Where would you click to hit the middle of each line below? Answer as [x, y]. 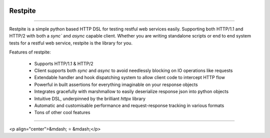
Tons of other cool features [62, 112]
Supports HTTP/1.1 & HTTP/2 [64, 63]
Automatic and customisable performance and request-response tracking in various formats [129, 105]
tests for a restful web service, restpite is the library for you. [71, 43]
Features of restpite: [30, 52]
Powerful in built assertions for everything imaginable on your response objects [116, 84]
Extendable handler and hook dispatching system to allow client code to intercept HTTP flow [129, 77]
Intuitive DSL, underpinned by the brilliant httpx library [90, 98]
